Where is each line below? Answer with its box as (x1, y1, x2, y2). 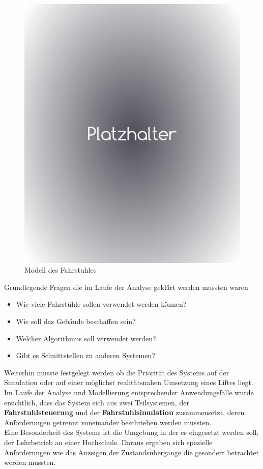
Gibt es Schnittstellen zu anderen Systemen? (16, 350, 155, 361)
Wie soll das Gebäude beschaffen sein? (16, 316, 136, 327)
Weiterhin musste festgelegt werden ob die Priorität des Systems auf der (4, 367, 229, 377)
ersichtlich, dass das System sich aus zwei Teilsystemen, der (4, 397, 189, 407)
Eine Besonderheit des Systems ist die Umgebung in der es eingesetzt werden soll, (4, 427, 259, 437)
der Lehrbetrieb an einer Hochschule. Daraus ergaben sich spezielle (4, 436, 213, 447)
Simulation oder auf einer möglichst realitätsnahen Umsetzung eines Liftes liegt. (4, 377, 253, 388)
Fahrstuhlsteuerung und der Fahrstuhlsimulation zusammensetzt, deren (4, 407, 245, 418)
